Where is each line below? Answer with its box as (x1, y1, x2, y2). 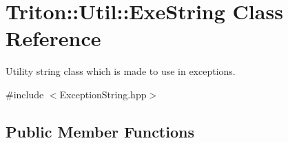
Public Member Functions (6, 120, 194, 142)
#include (6, 87, 44, 101)
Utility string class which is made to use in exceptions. (6, 64, 236, 78)
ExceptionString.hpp (59, 87, 147, 101)
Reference (6, 24, 101, 52)
